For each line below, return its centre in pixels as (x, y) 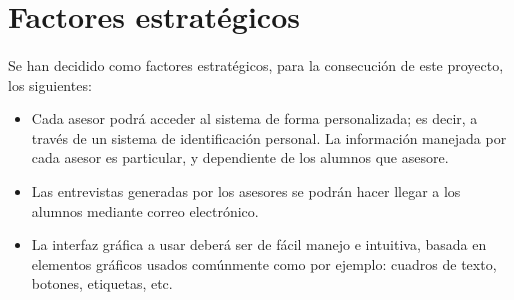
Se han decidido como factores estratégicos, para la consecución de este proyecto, (256, 64)
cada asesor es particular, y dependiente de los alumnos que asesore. (240, 157)
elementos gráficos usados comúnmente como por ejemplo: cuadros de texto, (264, 263)
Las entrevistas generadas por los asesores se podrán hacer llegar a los (246, 190)
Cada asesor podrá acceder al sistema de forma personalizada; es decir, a (254, 118)
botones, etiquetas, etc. (102, 283)
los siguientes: (50, 84)
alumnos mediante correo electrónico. (145, 210)
